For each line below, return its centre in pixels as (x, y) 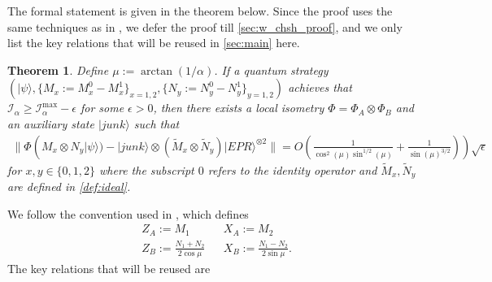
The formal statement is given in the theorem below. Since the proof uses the (200, 11)
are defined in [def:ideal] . (69, 187)
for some (102, 108)
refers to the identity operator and (292, 169)
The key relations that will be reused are (109, 268)
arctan (157, 71)
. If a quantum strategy (271, 69)
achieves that (320, 87)
